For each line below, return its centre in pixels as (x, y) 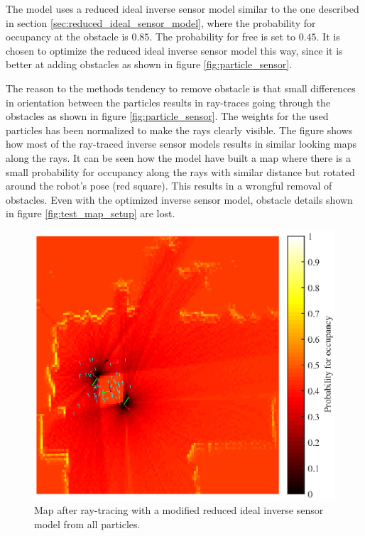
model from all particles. (87, 524)
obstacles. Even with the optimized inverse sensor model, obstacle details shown (179, 199)
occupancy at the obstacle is (67, 37)
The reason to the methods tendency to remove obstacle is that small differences (181, 88)
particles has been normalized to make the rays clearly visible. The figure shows (179, 130)
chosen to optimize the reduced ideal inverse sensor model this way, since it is (174, 50)
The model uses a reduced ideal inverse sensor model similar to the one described (182, 9)
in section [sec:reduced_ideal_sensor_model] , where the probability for (161, 22)
